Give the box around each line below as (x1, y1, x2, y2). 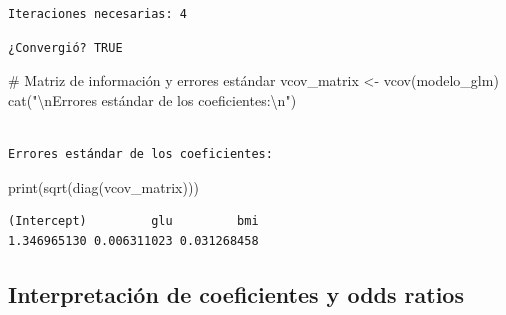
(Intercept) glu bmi (8, 214, 259, 229)
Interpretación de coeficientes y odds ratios (8, 278, 464, 309)
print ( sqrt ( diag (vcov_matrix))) (8, 176, 199, 197)
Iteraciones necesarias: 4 (8, 7, 187, 21)
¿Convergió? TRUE (8, 40, 123, 55)
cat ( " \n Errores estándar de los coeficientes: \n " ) (8, 89, 297, 110)
